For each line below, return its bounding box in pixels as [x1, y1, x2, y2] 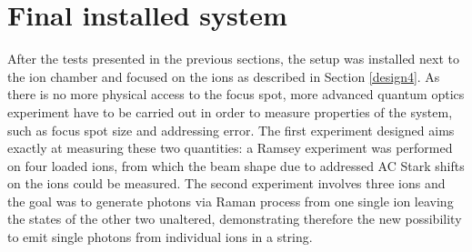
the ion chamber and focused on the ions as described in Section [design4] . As [7, 66, 440, 86]
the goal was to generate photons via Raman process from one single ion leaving [7, 191, 454, 210]
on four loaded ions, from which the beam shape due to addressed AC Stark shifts [7, 156, 465, 175]
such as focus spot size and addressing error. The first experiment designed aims [7, 120, 455, 139]
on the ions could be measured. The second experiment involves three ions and [7, 174, 446, 193]
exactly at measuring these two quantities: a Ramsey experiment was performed [7, 138, 453, 157]
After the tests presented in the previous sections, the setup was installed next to [7, 49, 459, 68]
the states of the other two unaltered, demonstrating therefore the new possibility [7, 209, 462, 228]
